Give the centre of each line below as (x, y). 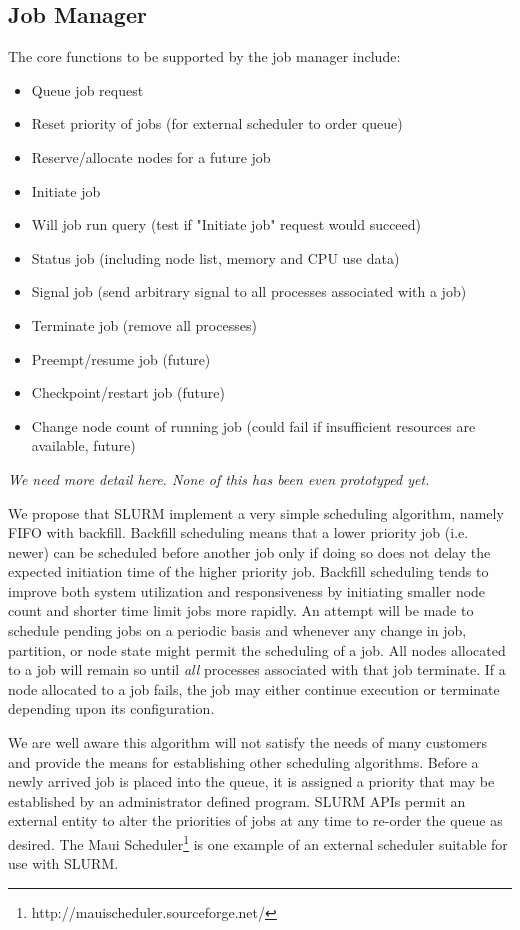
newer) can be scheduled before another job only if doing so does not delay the (249, 551)
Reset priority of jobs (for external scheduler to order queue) (217, 123)
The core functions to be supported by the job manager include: (204, 56)
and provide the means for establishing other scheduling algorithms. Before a (243, 761)
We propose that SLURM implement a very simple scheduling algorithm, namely (256, 512)
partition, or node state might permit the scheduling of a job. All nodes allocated (257, 649)
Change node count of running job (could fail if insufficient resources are (253, 425)
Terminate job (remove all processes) (144, 324)
